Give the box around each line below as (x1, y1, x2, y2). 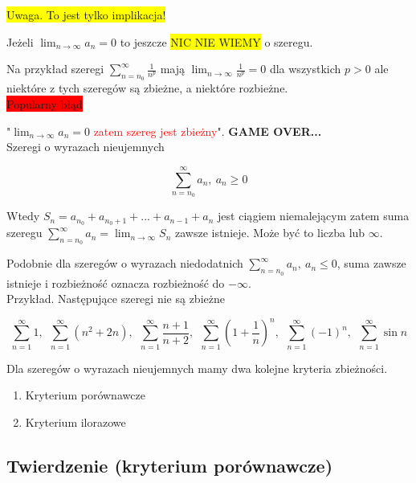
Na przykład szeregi (6, 60, 104, 77)
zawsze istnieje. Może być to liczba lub (174, 224, 365, 241)
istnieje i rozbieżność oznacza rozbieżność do (6, 274, 225, 291)
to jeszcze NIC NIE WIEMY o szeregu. (120, 33, 313, 50)
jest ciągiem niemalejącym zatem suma (218, 207, 410, 224)
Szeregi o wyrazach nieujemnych (6, 138, 165, 155)
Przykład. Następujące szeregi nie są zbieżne (6, 290, 225, 307)
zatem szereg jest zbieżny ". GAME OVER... (93, 122, 322, 139)
